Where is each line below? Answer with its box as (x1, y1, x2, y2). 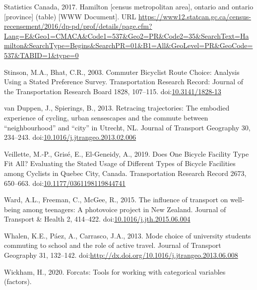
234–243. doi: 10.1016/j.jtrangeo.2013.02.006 (4, 132, 136, 142)
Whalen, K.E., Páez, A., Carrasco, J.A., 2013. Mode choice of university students (4, 230, 251, 240)
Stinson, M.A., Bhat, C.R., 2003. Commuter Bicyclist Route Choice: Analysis (4, 66, 240, 77)
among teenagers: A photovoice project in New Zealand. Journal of (22, 204, 226, 214)
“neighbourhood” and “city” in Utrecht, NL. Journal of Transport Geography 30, (4, 122, 251, 132)
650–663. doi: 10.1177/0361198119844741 (4, 177, 126, 188)
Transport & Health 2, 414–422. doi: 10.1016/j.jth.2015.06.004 (4, 214, 191, 224)
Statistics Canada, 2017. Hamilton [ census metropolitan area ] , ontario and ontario (4, 1, 254, 11)
